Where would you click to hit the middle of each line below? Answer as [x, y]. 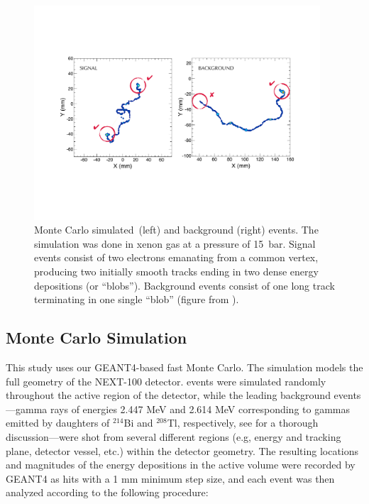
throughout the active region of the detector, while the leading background [168, 395]
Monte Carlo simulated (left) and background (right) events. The [176, 230]
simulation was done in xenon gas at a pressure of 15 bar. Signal [175, 243]
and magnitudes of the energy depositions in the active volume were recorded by [181, 465]
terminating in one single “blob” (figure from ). [137, 299]
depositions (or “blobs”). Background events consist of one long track [184, 285]
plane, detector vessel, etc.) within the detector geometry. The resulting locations [182, 450]
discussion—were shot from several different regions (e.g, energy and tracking [174, 437]
